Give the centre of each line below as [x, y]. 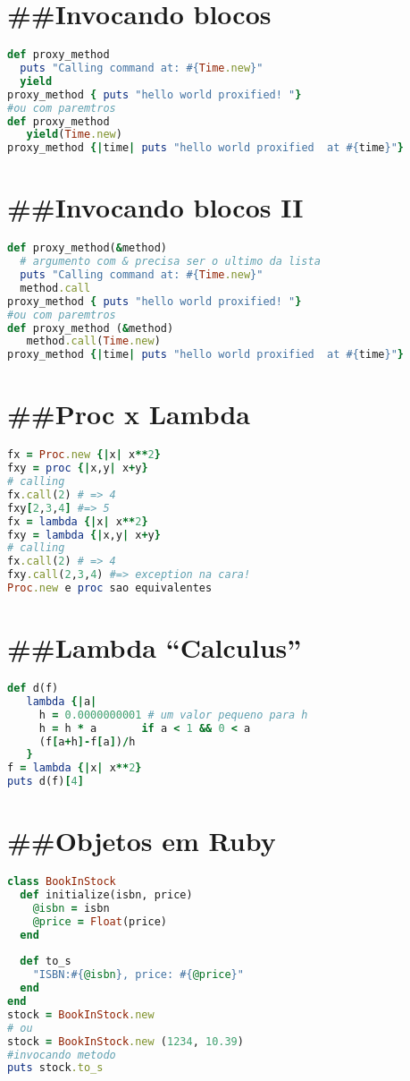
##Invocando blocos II [155, 207]
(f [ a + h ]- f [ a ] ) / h [87, 741]
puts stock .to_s [55, 1068]
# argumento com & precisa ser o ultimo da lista [170, 262]
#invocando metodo [62, 1055]
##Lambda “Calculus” [155, 647]
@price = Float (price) [100, 921]
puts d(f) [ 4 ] [46, 782]
